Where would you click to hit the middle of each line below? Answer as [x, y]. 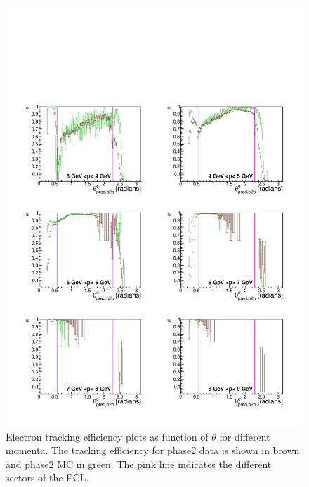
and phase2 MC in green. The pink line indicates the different [139, 463]
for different [245, 436]
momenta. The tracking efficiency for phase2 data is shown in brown [153, 450]
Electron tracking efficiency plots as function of [107, 436]
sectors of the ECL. [47, 478]
